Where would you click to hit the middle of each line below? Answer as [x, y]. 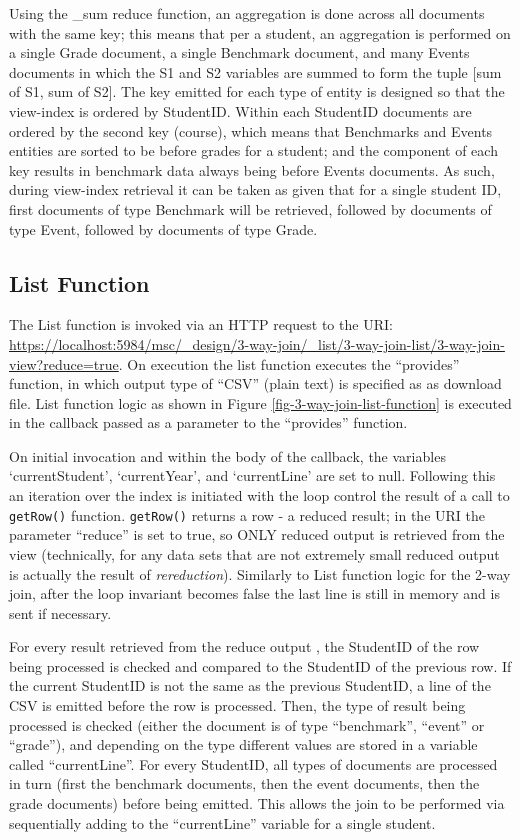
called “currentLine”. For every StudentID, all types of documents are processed [253, 763]
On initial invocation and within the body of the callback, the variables [227, 455]
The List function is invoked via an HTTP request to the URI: [201, 324]
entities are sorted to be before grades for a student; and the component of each [253, 150]
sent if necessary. [60, 612]
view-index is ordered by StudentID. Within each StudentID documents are [240, 110]
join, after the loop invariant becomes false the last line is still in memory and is [254, 593]
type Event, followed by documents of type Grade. [163, 228]
